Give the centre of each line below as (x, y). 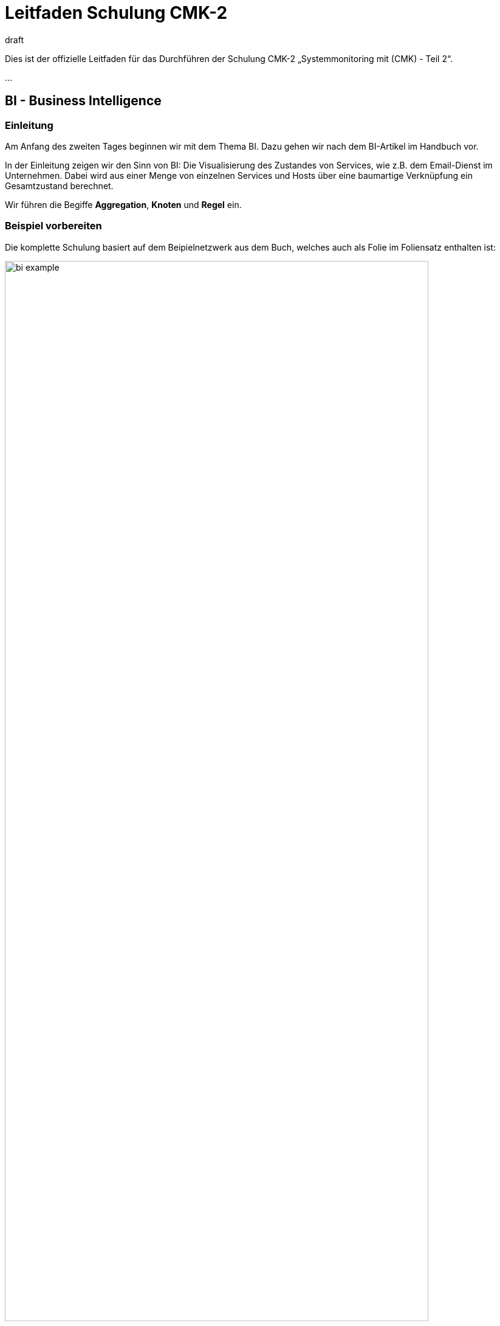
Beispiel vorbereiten (53, 226)
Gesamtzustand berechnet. (59, 186)
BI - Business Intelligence (83, 101)
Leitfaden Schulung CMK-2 (116, 13)
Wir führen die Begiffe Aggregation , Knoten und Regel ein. (123, 204)
